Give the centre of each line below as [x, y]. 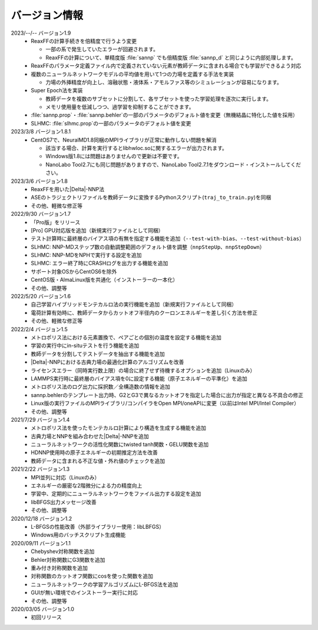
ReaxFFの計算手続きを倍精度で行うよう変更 [84, 41]
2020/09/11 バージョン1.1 [41, 543]
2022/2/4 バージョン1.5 [39, 329]
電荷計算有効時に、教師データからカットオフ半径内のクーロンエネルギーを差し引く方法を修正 [144, 312]
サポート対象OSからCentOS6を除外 [74, 271]
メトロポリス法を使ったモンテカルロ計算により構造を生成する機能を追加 [118, 428]
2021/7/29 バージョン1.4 [40, 419]
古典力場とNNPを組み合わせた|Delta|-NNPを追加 [90, 436]
